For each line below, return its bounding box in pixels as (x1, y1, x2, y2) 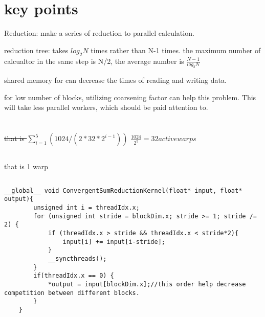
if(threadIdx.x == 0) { (33, 272, 114, 280)
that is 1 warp (4, 161, 49, 171)
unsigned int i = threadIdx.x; (33, 203, 140, 211)
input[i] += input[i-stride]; (62, 238, 165, 245)
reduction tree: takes (4, 44, 69, 55)
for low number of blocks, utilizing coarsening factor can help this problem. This (4, 92, 256, 102)
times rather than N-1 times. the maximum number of (91, 44, 261, 55)
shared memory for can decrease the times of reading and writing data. (4, 75, 227, 85)
